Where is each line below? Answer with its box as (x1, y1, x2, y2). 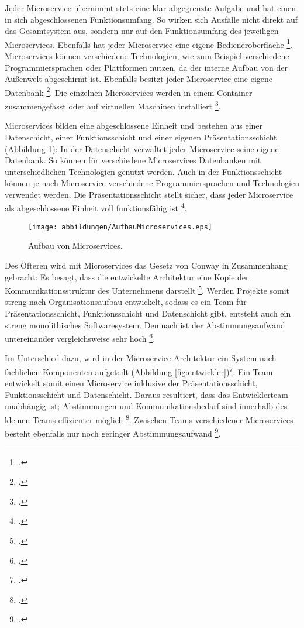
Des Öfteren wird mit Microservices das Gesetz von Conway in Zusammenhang (5, 259, 288, 271)
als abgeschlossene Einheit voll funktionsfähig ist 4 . (5, 200, 187, 214)
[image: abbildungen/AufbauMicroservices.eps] (28, 222, 212, 231)
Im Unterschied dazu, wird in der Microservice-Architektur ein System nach (5, 352, 277, 364)
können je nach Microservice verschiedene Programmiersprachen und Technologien (5, 177, 299, 189)
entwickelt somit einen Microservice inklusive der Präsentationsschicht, (5, 377, 258, 389)
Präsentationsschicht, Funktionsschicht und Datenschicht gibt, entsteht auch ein (5, 307, 291, 319)
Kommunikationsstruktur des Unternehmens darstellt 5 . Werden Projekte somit (5, 283, 290, 296)
